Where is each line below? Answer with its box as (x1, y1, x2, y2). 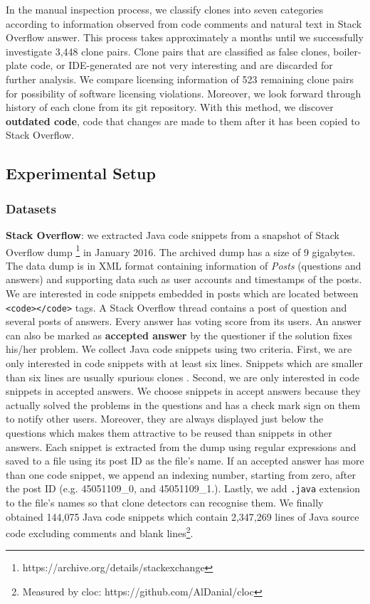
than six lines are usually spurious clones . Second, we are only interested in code (6, 369, 359, 384)
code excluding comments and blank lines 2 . (6, 524, 194, 540)
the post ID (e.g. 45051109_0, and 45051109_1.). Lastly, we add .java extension (6, 481, 361, 496)
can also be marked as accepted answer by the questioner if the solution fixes (6, 327, 352, 342)
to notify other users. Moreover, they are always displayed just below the (6, 411, 324, 426)
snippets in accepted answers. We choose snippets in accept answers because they (6, 383, 361, 398)
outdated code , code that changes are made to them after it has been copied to (6, 113, 360, 128)
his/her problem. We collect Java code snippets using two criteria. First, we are (6, 341, 352, 356)
